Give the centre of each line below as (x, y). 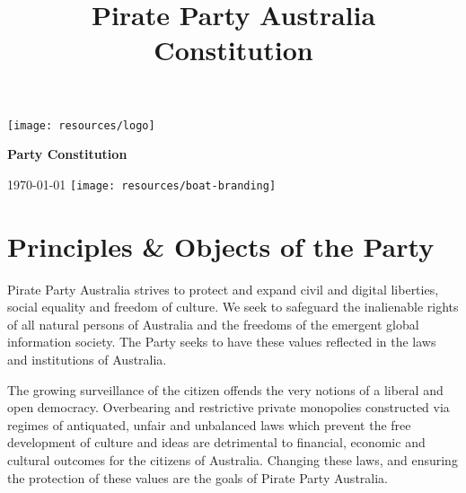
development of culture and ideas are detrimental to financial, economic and (216, 442)
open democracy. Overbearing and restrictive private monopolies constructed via (229, 407)
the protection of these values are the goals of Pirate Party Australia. (198, 477)
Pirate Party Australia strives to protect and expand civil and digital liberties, (223, 289)
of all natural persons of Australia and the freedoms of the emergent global (213, 324)
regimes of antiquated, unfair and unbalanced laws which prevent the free (209, 424)
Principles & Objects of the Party (221, 246)
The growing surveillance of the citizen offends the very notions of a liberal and (225, 389)
